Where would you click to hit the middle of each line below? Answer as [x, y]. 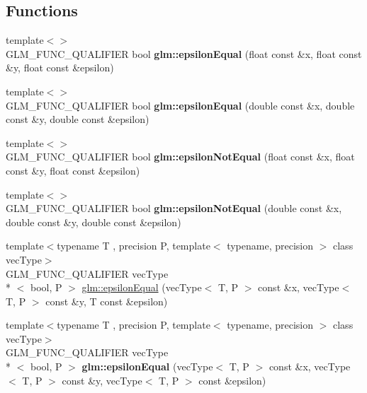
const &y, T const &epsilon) [107, 301]
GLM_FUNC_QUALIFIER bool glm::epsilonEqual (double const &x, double [180, 105]
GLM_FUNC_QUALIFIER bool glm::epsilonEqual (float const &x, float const [184, 53]
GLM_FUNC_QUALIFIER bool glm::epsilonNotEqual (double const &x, [174, 208]
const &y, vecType [102, 380]
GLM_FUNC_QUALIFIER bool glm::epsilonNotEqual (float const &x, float [180, 157]
